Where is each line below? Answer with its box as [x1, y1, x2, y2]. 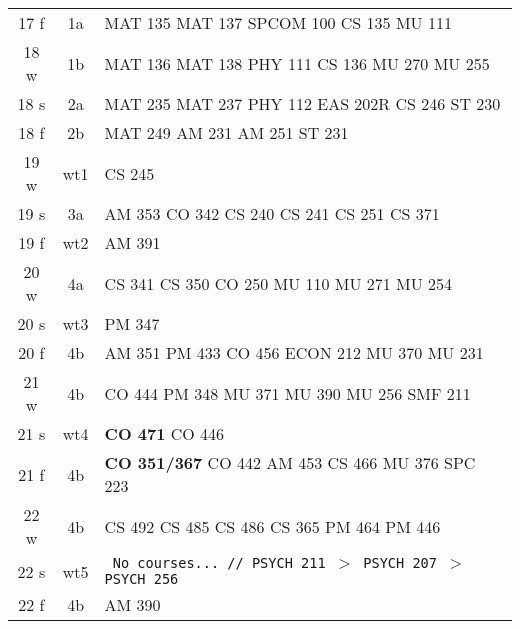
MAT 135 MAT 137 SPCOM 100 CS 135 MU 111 [104, 11, 452, 34]
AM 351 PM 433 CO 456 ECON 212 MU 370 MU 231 [104, 341, 484, 364]
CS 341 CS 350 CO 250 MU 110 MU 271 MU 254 [104, 271, 453, 295]
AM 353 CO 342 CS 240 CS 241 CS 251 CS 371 [104, 202, 440, 225]
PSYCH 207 [363, 555, 437, 571]
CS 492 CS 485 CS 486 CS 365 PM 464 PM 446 [104, 514, 441, 538]
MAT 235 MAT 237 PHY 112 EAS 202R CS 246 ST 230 [104, 92, 501, 115]
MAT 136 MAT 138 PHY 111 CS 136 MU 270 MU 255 [104, 51, 490, 75]
